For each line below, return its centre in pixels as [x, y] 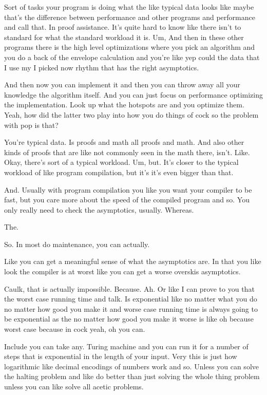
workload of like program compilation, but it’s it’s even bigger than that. [119, 172]
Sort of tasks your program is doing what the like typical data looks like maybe [129, 7]
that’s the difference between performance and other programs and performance [130, 17]
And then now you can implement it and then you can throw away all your [122, 84]
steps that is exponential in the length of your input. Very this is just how [121, 356]
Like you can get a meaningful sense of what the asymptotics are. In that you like [133, 261]
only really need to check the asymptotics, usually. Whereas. [99, 209]
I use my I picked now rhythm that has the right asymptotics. [102, 67]
